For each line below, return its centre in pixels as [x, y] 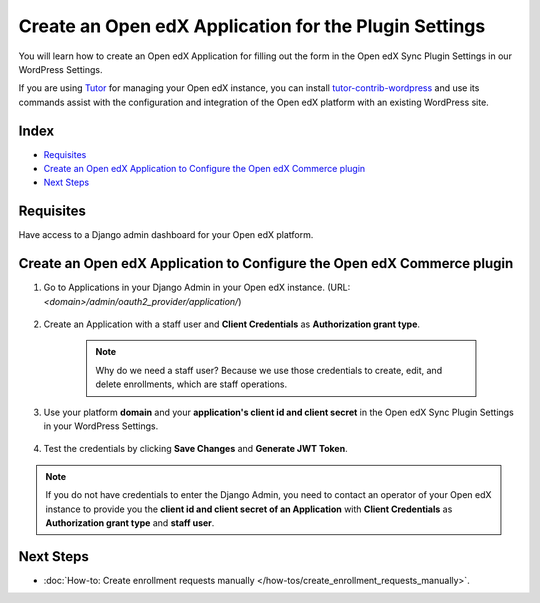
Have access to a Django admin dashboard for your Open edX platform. [166, 235]
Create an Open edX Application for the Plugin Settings [252, 26]
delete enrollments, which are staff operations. [191, 384]
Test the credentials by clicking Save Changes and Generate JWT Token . [196, 449]
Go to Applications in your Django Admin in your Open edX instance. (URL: [197, 287]
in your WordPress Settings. [101, 426]
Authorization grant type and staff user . [130, 522]
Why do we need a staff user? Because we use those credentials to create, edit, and [269, 370]
